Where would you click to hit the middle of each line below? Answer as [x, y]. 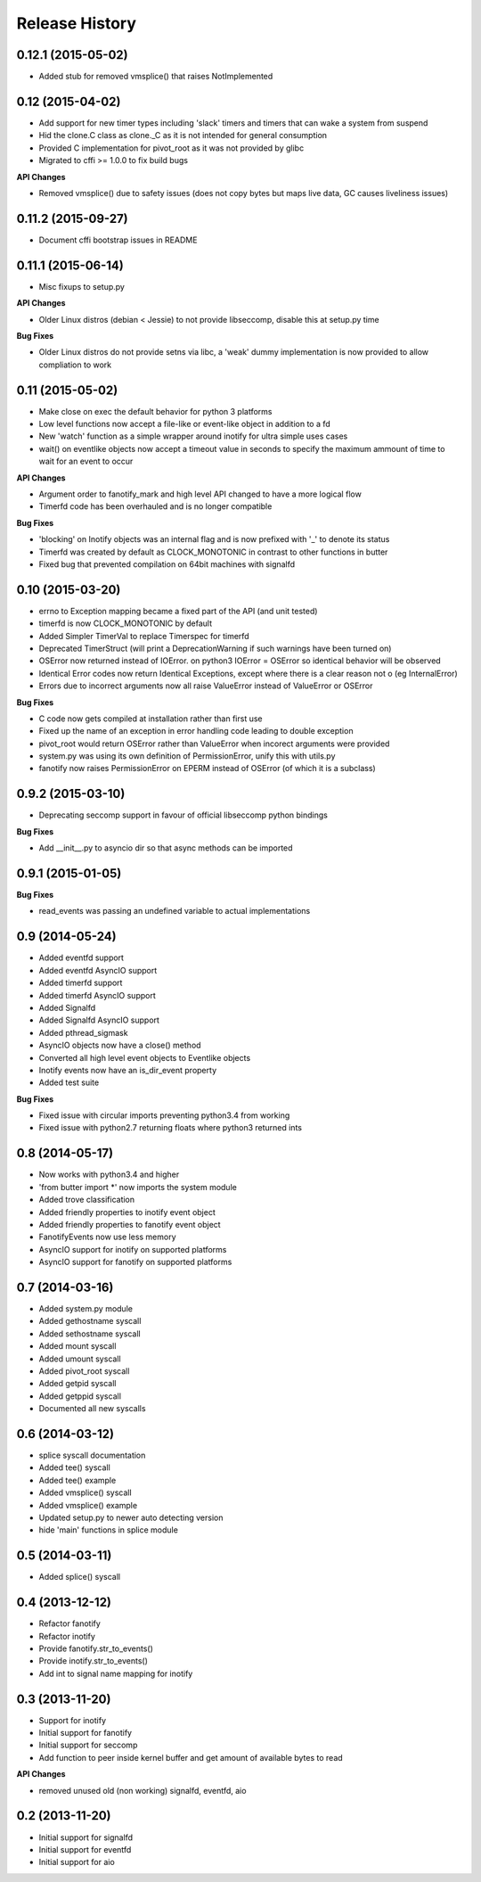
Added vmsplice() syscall [86, 1492]
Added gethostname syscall [90, 1321]
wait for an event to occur [86, 461]
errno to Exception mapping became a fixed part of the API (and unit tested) [178, 611]
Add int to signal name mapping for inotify [116, 1673]
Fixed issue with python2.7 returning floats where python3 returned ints [171, 1128]
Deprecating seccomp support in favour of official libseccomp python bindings [183, 815]
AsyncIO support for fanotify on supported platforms [135, 1262]
